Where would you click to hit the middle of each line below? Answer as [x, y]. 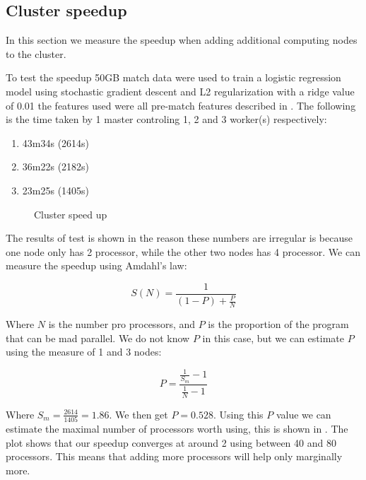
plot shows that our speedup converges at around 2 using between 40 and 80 [171, 442]
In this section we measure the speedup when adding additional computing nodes [182, 40]
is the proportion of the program [278, 324]
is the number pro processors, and [122, 324]
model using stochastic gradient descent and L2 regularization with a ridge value [180, 91]
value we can [303, 414]
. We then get [138, 414]
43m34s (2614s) [56, 142]
